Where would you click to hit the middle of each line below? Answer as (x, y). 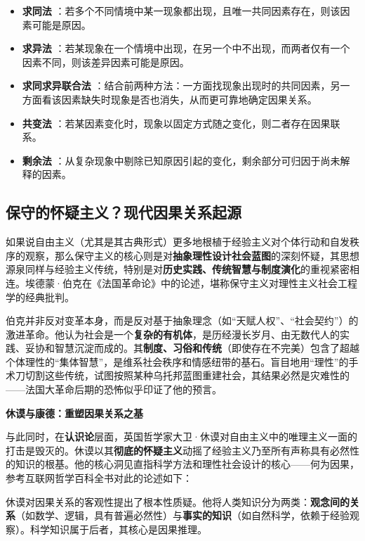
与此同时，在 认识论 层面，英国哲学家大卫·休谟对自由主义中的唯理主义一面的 (181, 437)
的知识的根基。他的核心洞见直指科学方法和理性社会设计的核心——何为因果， (182, 464)
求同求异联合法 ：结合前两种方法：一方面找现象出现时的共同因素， (176, 85)
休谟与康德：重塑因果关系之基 (74, 413)
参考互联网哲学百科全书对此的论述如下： (99, 478)
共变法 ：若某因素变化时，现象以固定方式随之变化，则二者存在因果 (176, 123)
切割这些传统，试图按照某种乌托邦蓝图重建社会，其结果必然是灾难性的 (187, 375)
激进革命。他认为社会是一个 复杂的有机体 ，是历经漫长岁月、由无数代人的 (173, 334)
